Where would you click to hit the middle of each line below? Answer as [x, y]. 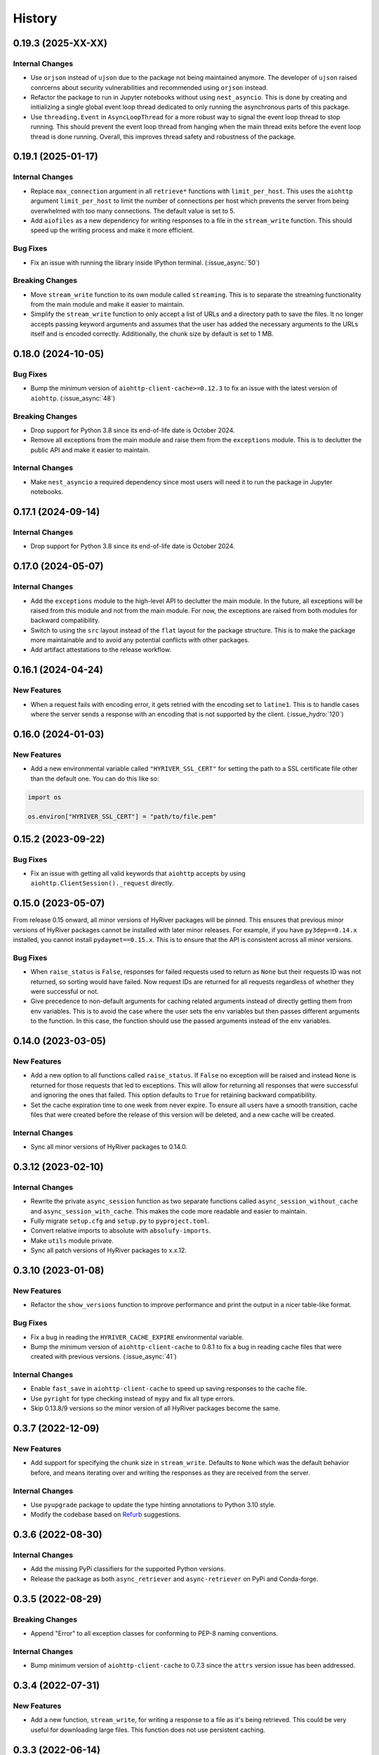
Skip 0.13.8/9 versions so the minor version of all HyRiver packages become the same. [155, 1408]
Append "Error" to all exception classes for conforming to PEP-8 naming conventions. [154, 1634]
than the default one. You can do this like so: [95, 779]
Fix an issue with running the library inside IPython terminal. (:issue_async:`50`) [145, 263]
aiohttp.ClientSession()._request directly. [102, 883]
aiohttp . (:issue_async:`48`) [73, 398]
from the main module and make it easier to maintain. [107, 305]
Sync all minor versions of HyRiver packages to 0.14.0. [109, 1147]
